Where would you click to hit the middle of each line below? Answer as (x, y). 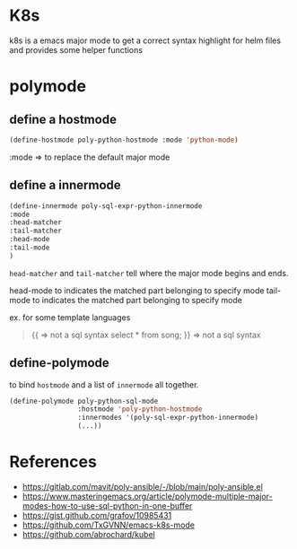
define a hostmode (63, 119)
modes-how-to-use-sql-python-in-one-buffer (107, 506)
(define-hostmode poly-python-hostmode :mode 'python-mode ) (124, 140)
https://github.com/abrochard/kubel (88, 534)
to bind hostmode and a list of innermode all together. (104, 384)
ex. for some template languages (70, 317)
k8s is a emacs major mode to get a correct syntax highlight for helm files (145, 40)
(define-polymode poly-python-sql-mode (84, 401)
